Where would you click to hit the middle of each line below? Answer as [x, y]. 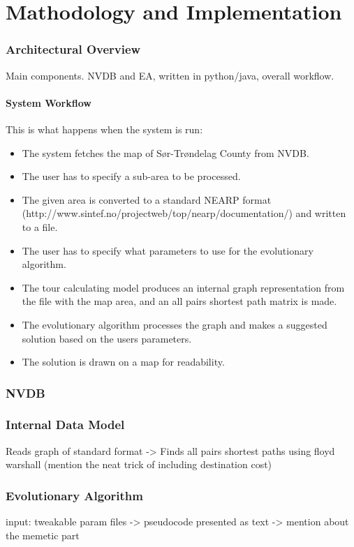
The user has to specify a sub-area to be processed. [131, 176]
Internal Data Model [65, 425]
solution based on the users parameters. [107, 338]
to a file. [40, 226]
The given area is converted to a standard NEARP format [147, 199]
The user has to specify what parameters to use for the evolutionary [168, 250]
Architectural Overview [73, 49]
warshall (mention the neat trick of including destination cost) [139, 464]
